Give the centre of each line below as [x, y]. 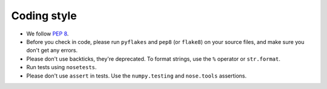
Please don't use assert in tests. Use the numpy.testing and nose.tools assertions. [137, 76]
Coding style [44, 16]
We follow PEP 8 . [48, 34]
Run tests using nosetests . [61, 67]
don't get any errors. [52, 51]
